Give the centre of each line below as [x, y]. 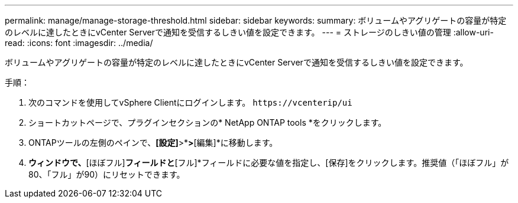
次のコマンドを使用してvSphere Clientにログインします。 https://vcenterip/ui [190, 102]
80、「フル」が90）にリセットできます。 [107, 174]
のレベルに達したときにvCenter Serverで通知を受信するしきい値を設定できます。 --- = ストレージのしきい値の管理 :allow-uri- [249, 32]
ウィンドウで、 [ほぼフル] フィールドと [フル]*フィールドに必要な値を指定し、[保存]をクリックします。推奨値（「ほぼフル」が [269, 163]
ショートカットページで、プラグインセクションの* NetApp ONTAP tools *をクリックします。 [208, 122]
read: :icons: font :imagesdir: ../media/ [79, 43]
